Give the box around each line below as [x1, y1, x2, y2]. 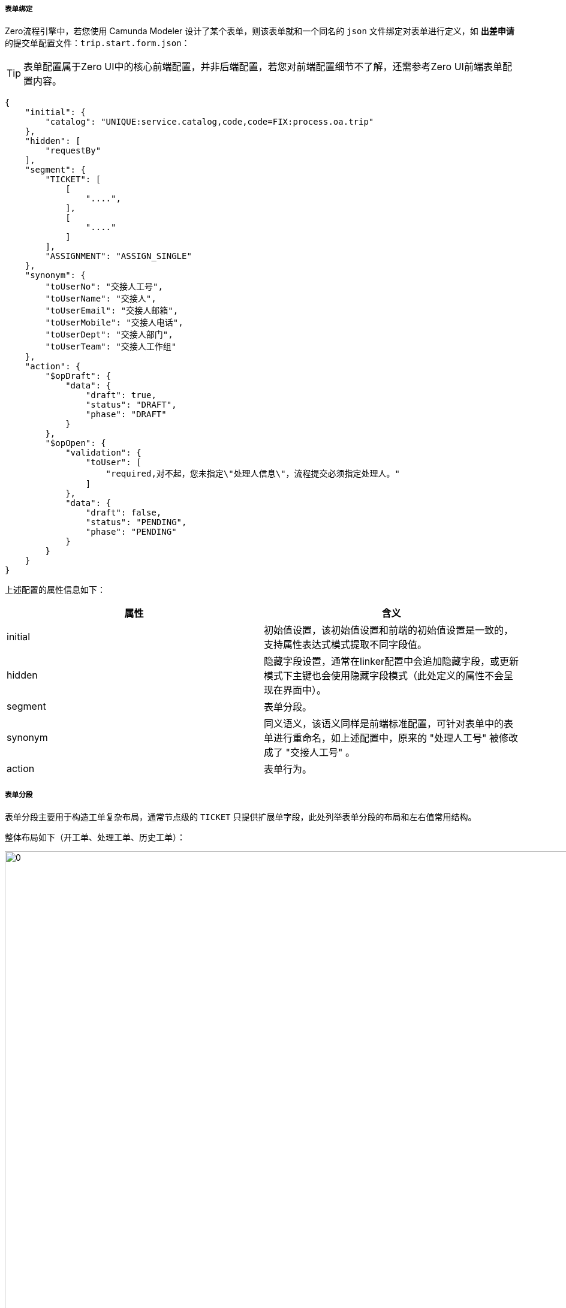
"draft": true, [85, 390, 156, 400]
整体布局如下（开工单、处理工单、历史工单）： [5, 832, 185, 843]
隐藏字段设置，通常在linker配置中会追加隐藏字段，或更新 [264, 655, 519, 668]
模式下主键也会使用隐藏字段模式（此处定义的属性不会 [264, 670, 504, 682]
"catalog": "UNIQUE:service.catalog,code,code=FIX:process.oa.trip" [45, 117, 374, 127]
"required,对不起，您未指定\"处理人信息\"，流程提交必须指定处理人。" [106, 469, 401, 479]
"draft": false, [85, 508, 162, 518]
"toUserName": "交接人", [45, 294, 156, 304]
